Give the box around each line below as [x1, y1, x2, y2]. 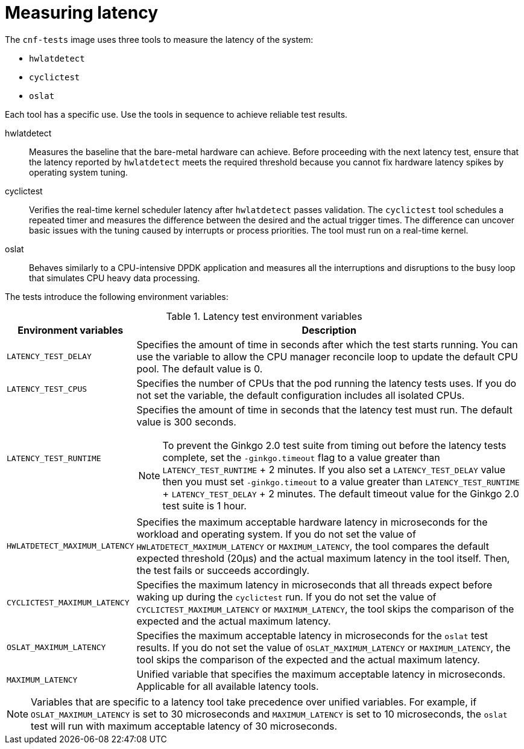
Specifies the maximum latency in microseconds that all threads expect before [136, 578, 493, 591]
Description [301, 324, 356, 336]
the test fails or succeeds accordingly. [136, 564, 310, 576]
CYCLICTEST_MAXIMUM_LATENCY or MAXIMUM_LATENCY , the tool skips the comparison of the [136, 602, 514, 615]
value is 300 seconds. [136, 415, 236, 428]
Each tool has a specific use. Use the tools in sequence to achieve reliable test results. [5, 109, 348, 120]
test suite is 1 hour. [162, 499, 247, 512]
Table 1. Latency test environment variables [166, 310, 362, 322]
